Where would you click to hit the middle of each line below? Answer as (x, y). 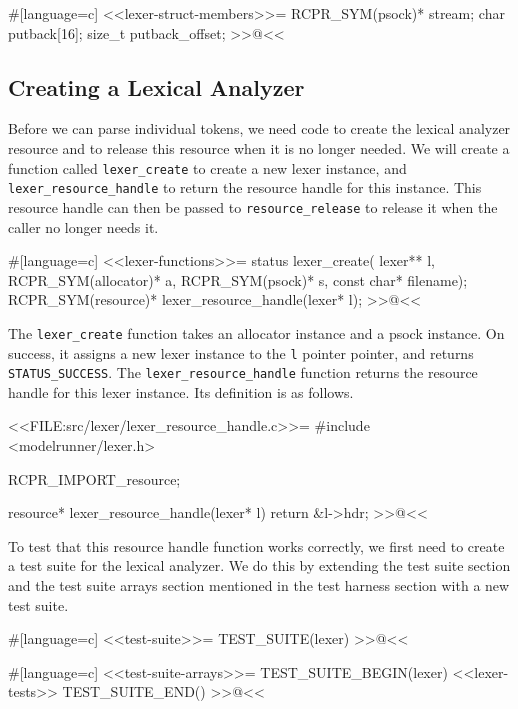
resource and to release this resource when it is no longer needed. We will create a (259, 147)
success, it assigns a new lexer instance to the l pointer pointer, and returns (241, 352)
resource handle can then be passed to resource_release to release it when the (253, 206)
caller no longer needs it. (83, 226)
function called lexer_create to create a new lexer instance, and (207, 167)
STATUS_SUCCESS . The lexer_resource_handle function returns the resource (243, 372)
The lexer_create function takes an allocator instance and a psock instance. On (256, 332)
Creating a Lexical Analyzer (156, 86)
